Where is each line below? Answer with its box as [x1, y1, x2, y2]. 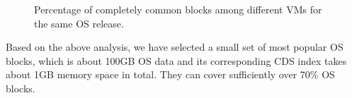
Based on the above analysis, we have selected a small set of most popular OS [6, 39, 344, 54]
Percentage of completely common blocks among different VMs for [34, 2, 322, 16]
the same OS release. [34, 16, 124, 30]
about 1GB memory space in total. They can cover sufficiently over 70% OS [6, 67, 335, 82]
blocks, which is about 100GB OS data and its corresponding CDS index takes [6, 53, 347, 68]
